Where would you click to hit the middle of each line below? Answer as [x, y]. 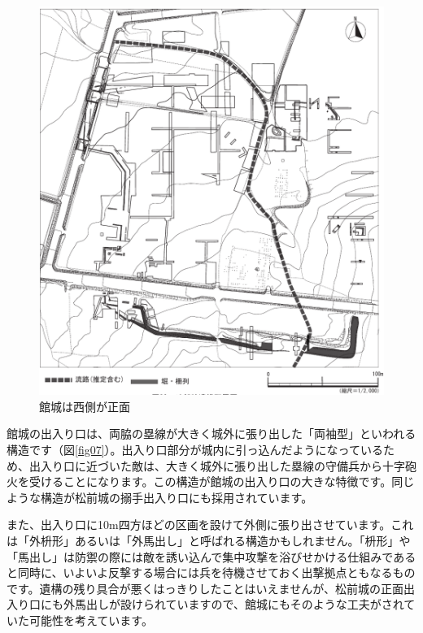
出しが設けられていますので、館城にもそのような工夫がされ [245, 604]
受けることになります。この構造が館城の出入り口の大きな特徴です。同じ [222, 481]
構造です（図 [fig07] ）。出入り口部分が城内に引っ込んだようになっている [195, 449]
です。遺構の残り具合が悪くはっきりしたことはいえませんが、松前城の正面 [205, 588]
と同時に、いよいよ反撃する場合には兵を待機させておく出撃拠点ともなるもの [211, 572]
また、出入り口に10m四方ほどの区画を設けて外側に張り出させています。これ [210, 525]
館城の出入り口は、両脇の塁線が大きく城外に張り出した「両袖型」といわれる [211, 434]
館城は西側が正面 [85, 406]
